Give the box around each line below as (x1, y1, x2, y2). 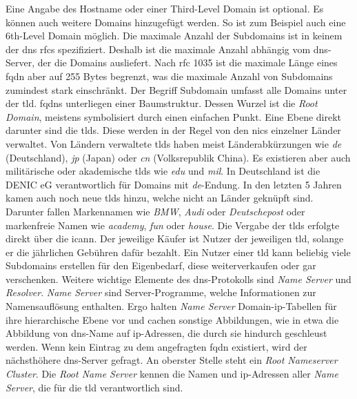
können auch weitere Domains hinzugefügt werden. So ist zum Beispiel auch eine (6, 14, 346, 29)
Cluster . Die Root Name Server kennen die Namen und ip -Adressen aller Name (6, 367, 338, 381)
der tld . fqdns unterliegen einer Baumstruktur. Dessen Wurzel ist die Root (6, 96, 318, 110)
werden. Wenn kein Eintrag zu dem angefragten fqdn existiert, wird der (6, 339, 307, 353)
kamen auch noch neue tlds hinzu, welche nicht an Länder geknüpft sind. (6, 191, 314, 205)
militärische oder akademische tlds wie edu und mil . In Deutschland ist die (6, 164, 320, 178)
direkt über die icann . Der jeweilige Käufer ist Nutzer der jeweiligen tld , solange (6, 231, 344, 246)
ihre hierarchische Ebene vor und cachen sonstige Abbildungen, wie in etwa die (6, 312, 339, 327)
